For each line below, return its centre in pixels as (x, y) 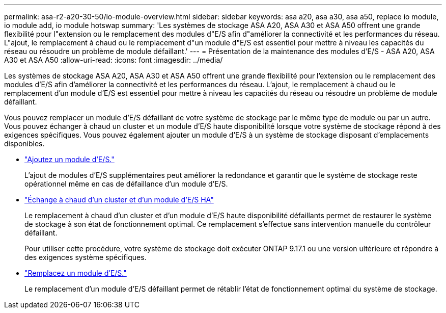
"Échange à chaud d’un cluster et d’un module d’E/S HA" (119, 200)
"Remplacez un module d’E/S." (76, 273)
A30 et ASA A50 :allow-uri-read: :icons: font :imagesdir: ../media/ (114, 60)
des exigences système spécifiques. (86, 257)
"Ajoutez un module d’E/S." (69, 159)
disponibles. (24, 144)
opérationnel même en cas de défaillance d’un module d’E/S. (126, 184)
